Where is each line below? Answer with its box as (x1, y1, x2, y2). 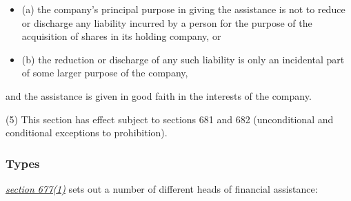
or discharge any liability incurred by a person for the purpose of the (21, 15, 312, 30)
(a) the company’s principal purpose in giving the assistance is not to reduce (21, 2, 345, 16)
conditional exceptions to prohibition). (6, 125, 168, 140)
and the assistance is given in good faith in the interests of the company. (6, 88, 312, 103)
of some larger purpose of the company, (21, 65, 188, 80)
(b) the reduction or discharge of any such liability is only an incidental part (21, 52, 345, 66)
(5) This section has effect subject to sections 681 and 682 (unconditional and (6, 112, 334, 126)
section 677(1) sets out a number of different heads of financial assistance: (6, 181, 318, 195)
